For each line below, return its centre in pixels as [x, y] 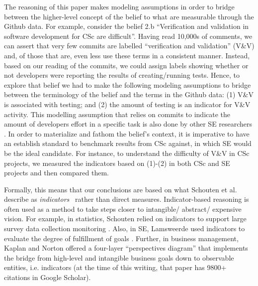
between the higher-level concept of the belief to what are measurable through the [129, 16]
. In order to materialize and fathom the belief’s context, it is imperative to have [127, 133]
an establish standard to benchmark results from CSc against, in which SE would [128, 143]
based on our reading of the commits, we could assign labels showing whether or [126, 65]
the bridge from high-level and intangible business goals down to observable [119, 257]
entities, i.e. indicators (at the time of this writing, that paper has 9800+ [115, 267]
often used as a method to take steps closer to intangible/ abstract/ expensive [123, 209]
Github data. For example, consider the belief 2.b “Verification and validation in [127, 26]
